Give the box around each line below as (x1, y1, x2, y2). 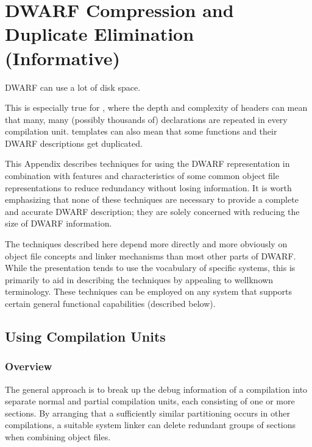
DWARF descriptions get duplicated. (5, 136, 143, 149)
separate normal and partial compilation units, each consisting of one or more (5, 395, 295, 407)
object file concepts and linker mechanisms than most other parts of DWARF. (5, 249, 296, 262)
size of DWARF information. (5, 217, 112, 230)
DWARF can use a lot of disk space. (5, 80, 141, 93)
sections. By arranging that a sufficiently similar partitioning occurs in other (5, 406, 290, 419)
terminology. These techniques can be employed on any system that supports (5, 285, 292, 298)
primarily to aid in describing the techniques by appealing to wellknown (5, 273, 274, 286)
